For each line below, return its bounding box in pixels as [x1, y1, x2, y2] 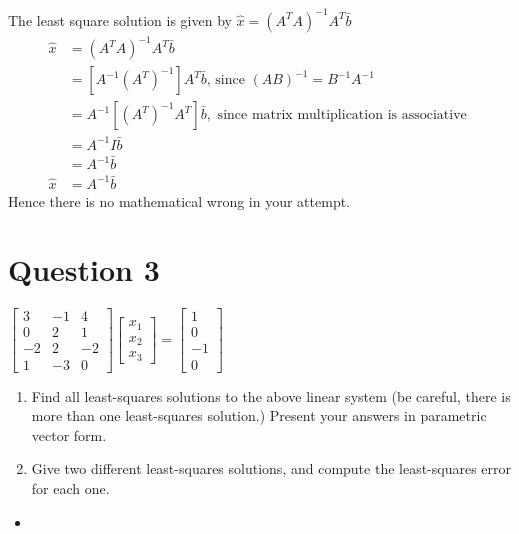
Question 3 [8, 249, 160, 290]
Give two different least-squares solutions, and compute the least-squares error [31, 458, 512, 479]
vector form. [31, 424, 107, 445]
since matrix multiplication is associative [217, 108, 467, 123]
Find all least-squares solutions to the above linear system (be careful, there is [31, 385, 511, 406]
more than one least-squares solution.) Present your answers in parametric [31, 405, 487, 426]
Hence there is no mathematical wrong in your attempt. [8, 190, 351, 211]
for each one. [31, 477, 110, 498]
